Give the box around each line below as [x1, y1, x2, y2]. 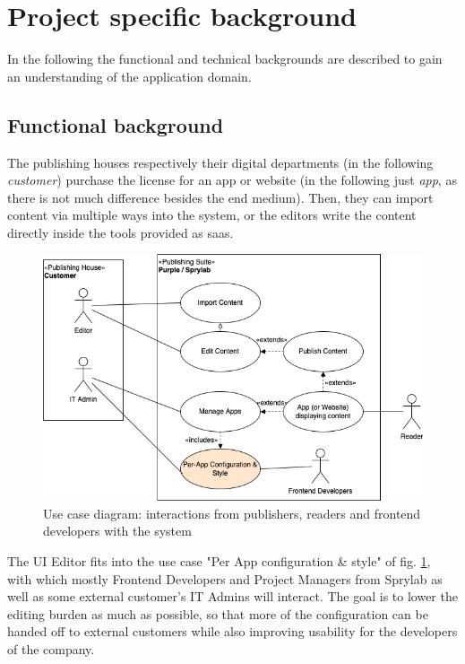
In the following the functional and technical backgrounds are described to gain [7, 49, 443, 68]
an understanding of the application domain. [7, 66, 252, 85]
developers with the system [43, 521, 192, 540]
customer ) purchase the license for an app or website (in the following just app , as [7, 170, 457, 189]
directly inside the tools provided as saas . [7, 223, 234, 241]
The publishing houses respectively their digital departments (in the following [7, 153, 434, 171]
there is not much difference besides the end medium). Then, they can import [7, 188, 434, 206]
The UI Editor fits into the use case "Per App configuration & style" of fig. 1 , [7, 552, 431, 571]
